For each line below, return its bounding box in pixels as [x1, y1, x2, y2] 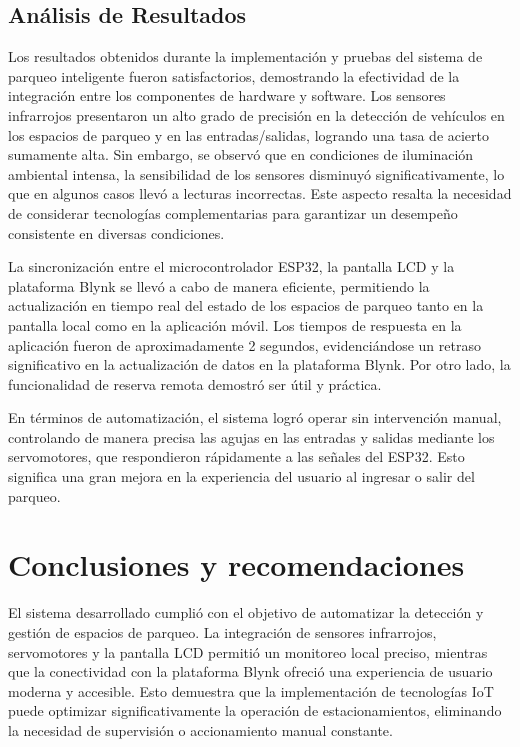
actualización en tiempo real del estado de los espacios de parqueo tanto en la [8, 295, 484, 316]
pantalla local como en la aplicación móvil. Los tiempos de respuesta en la [8, 314, 462, 335]
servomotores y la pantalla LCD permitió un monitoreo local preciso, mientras [8, 641, 488, 662]
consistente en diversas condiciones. [8, 222, 225, 243]
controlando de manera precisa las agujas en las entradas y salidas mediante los [8, 426, 495, 447]
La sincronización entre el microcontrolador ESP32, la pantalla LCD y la [8, 256, 455, 277]
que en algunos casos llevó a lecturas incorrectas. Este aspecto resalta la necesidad [8, 183, 512, 204]
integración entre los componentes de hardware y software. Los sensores [8, 85, 446, 106]
